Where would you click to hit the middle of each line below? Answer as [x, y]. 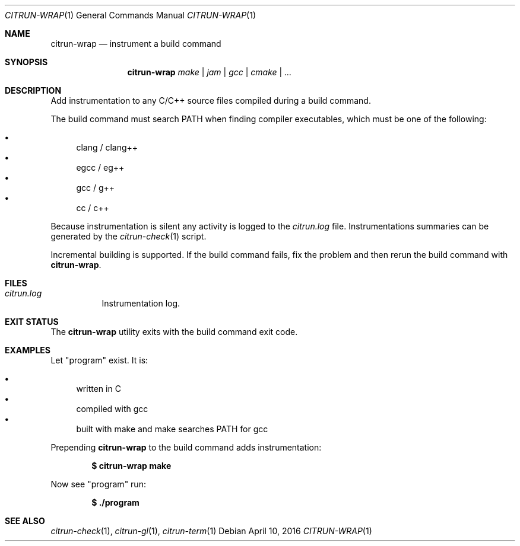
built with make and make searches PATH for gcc [172, 429]
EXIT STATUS [32, 322]
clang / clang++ [107, 147]
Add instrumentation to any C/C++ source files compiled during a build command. [211, 100]
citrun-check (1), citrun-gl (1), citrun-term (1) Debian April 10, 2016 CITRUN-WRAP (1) [211, 531]
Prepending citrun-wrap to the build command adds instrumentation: [186, 447]
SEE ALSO [25, 521]
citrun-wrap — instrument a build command [136, 44]
